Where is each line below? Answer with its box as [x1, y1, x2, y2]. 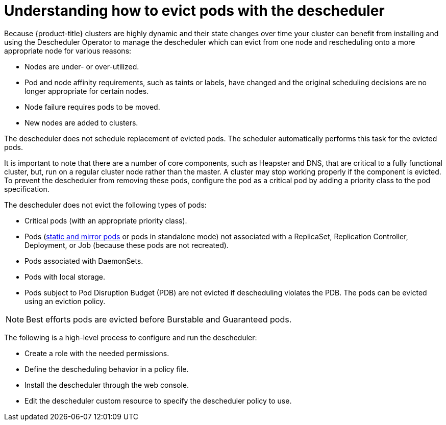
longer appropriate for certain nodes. [24, 86, 149, 95]
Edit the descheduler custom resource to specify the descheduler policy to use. [24, 396, 292, 405]
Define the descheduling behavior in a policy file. [24, 364, 189, 373]
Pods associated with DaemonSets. [24, 256, 143, 265]
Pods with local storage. [24, 272, 106, 281]
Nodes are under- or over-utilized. [24, 62, 139, 71]
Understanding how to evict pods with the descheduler [4, 2, 385, 19]
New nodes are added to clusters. [24, 118, 138, 127]
